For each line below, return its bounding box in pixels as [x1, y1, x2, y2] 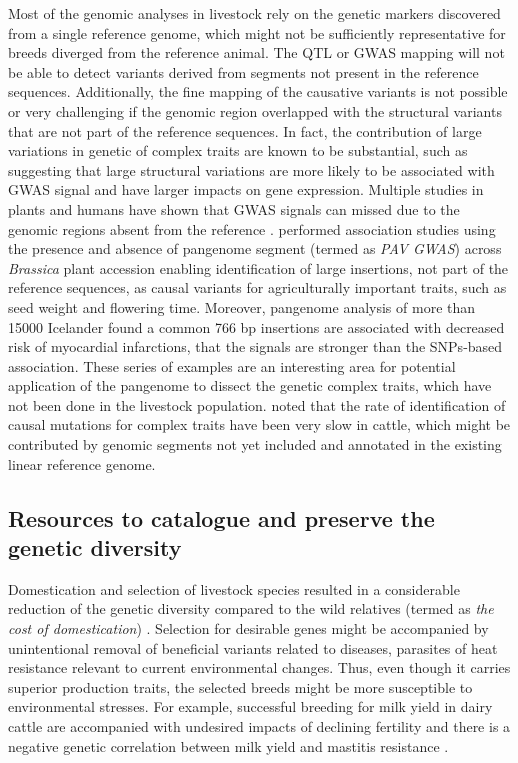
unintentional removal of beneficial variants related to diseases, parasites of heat [8, 637, 498, 658]
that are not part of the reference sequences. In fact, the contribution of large [8, 120, 482, 141]
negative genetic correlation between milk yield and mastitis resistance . [8, 735, 449, 756]
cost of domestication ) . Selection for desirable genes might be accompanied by [8, 618, 489, 639]
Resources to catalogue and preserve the [8, 502, 435, 533]
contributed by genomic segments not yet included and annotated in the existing [8, 434, 502, 455]
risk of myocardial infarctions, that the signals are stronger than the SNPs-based [8, 336, 503, 357]
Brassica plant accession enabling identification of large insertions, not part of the [8, 257, 509, 278]
